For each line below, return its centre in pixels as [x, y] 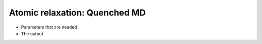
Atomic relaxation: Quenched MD [77, 13]
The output [32, 33]
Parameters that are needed [49, 27]
